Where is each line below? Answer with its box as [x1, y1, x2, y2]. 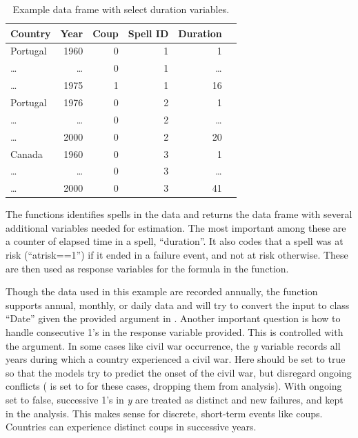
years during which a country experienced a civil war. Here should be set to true [6, 352, 346, 366]
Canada [10, 146, 43, 161]
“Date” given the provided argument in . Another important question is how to [6, 311, 341, 326]
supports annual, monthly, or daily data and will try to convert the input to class [6, 297, 350, 312]
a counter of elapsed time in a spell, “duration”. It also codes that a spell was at [6, 234, 344, 248]
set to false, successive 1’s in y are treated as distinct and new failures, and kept [6, 392, 344, 406]
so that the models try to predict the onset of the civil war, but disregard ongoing [6, 365, 352, 379]
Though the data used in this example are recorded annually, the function [6, 284, 318, 299]
